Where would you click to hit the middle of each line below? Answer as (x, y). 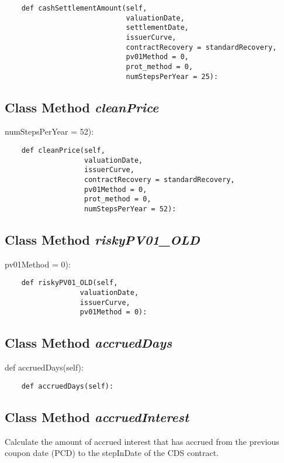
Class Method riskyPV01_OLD (102, 240)
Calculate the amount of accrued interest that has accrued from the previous (142, 441)
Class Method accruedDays (89, 343)
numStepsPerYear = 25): (172, 76)
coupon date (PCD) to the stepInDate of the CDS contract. (112, 453)
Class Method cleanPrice (82, 107)
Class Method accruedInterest (97, 416)
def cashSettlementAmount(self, (84, 8)
